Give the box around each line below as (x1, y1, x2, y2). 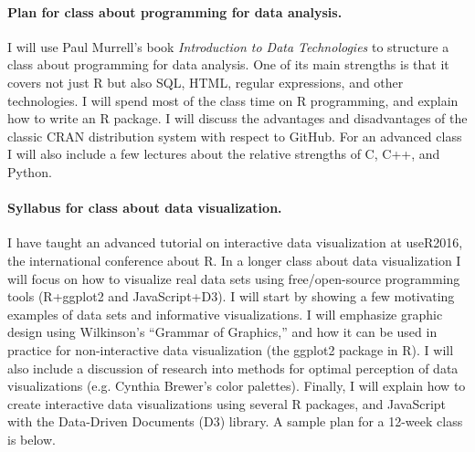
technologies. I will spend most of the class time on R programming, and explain (7, 90, 459, 110)
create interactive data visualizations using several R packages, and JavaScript (7, 394, 447, 413)
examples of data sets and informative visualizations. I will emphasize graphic (7, 304, 443, 323)
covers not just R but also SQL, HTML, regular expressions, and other (7, 72, 404, 91)
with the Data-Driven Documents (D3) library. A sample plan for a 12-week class (7, 412, 463, 431)
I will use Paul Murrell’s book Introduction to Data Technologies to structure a (7, 37, 449, 56)
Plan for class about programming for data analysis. (7, 2, 343, 21)
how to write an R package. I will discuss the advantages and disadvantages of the (7, 109, 468, 128)
